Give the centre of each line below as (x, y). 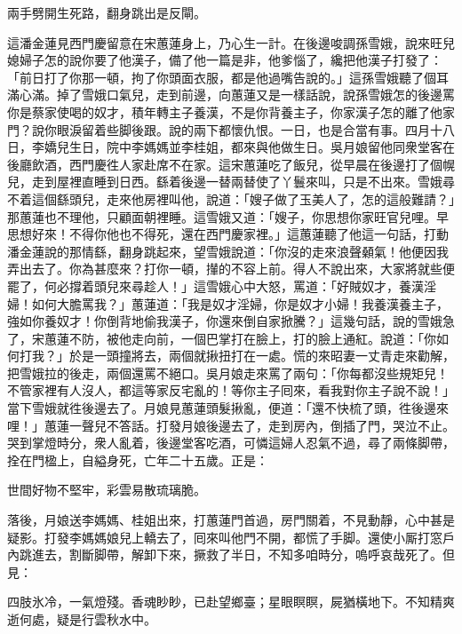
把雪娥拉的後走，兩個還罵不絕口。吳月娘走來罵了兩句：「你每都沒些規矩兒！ (228, 372)
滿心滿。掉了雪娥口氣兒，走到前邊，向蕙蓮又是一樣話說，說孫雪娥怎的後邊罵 (231, 95)
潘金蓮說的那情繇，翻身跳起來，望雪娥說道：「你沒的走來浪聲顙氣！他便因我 (228, 251)
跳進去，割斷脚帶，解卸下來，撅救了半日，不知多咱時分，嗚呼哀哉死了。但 (237, 555)
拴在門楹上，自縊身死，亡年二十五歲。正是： (138, 460)
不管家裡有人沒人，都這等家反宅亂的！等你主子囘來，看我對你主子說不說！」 (231, 390)
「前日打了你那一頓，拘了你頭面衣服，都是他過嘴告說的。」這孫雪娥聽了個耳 (228, 77)
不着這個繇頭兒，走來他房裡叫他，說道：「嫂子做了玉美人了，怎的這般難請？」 (231, 198)
